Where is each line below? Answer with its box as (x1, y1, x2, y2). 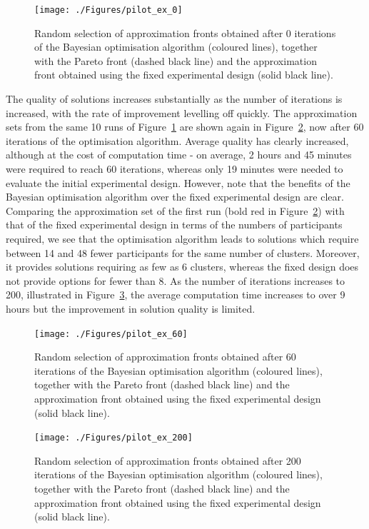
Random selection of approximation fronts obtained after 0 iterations (34, 25, 336, 40)
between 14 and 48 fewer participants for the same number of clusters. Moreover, (6, 245, 360, 260)
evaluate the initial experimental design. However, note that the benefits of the (6, 175, 350, 190)
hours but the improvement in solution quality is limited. (6, 301, 256, 316)
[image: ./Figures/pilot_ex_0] (34, 5, 183, 15)
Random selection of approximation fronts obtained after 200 (34, 453, 301, 468)
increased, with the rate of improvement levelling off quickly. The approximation (6, 105, 358, 120)
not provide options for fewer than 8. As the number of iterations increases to (6, 273, 345, 288)
